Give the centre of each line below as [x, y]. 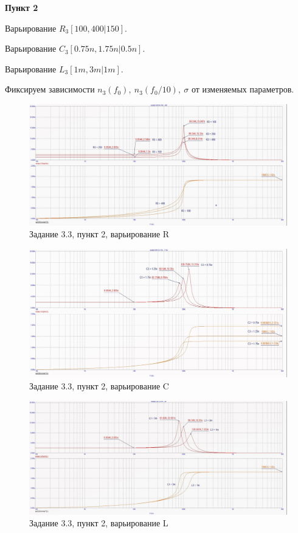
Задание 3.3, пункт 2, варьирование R [99, 234]
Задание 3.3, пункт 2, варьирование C [99, 385]
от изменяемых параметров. [243, 89]
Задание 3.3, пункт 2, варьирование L [99, 523]
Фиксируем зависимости [50, 89]
